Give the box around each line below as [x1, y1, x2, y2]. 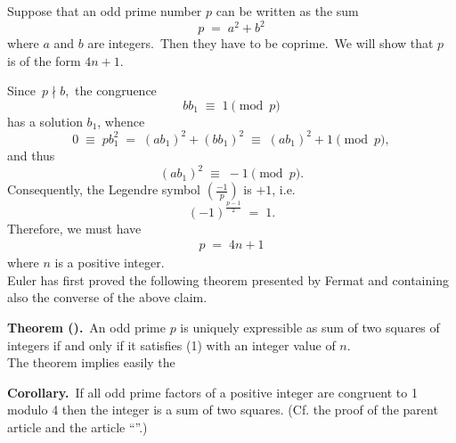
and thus [7, 145, 55, 164]
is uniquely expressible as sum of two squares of [180, 317, 440, 336]
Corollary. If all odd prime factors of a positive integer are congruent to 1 [7, 382, 418, 401]
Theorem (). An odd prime [7, 317, 166, 336]
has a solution [7, 111, 83, 130]
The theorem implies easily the [7, 353, 175, 372]
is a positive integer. [54, 253, 165, 272]
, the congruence [65, 81, 157, 100]
